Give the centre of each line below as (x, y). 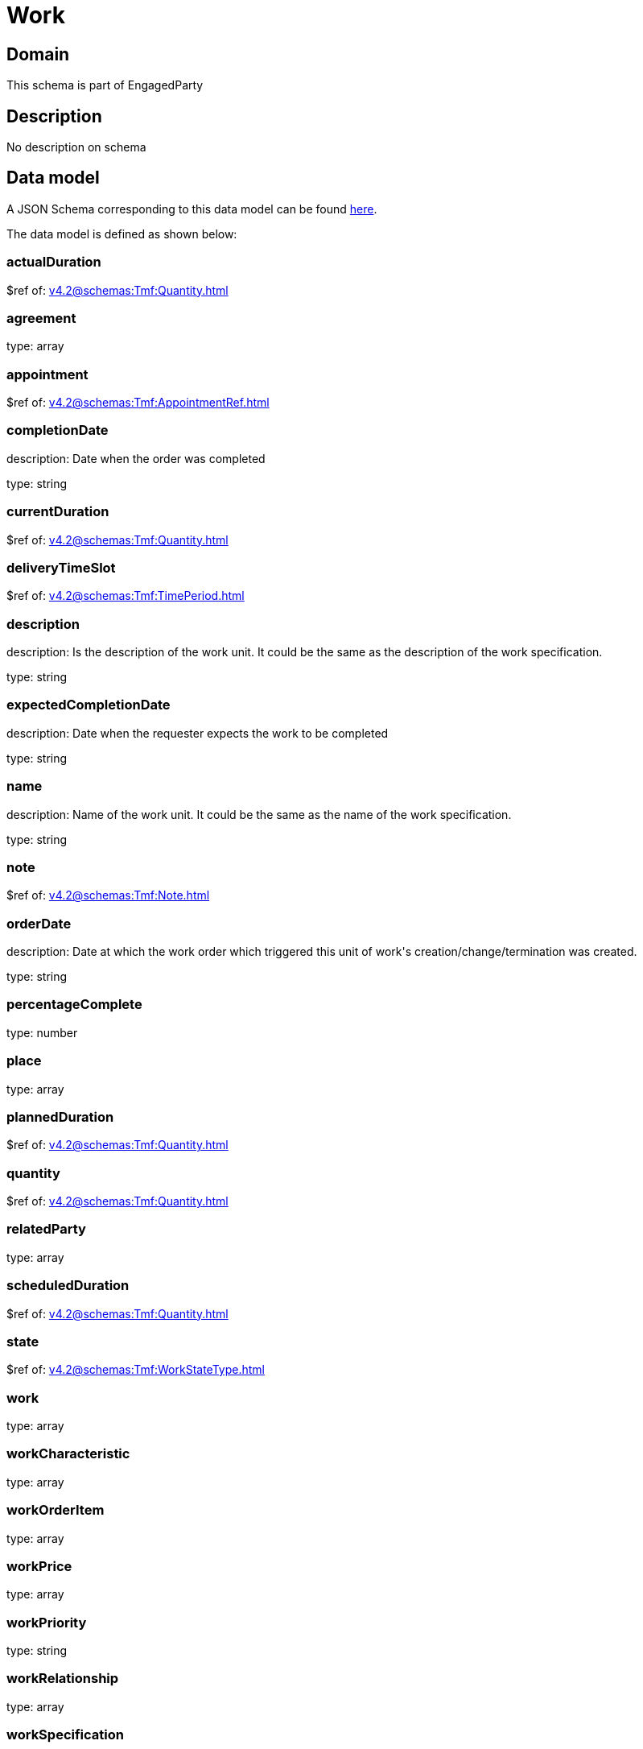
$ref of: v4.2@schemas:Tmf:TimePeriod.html (126, 596)
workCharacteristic (68, 1454)
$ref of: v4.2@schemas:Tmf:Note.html (108, 895)
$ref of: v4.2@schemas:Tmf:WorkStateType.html (136, 1370)
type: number (42, 1032)
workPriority (47, 1622)
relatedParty (46, 1229)
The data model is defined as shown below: (122, 234)
